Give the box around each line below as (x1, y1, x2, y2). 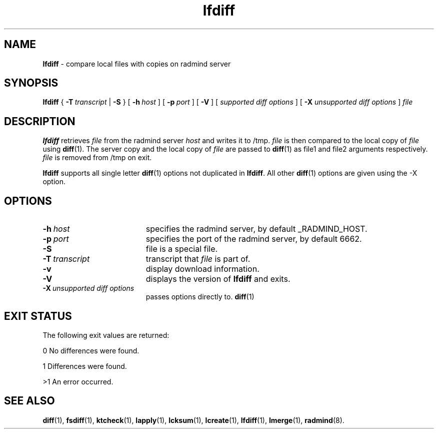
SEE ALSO (4, 394, 55, 407)
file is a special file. (145, 244, 218, 254)
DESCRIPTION (4, 115, 75, 128)
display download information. (145, 264, 259, 274)
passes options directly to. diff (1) (145, 292, 254, 301)
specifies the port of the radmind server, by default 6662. (145, 234, 362, 244)
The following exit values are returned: (42, 330, 169, 339)
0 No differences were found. (42, 346, 139, 355)
